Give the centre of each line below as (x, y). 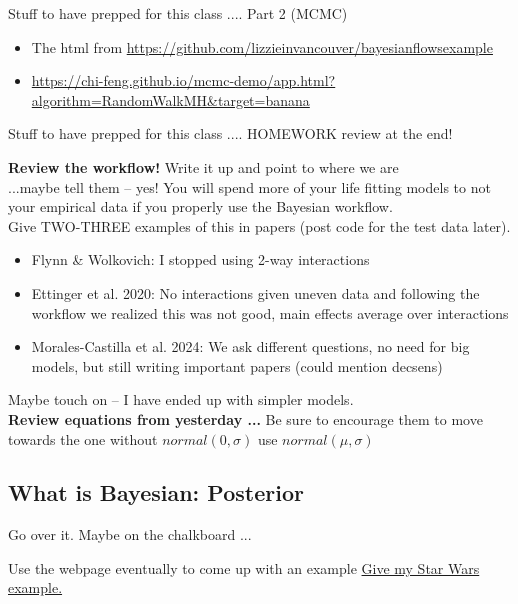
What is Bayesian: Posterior (156, 492)
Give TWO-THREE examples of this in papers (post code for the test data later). (259, 225)
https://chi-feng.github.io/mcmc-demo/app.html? (183, 80)
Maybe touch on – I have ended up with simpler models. (181, 399)
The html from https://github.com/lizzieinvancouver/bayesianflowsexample (262, 46)
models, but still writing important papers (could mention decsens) (237, 365)
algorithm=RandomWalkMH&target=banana (170, 99)
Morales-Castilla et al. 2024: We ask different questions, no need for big (250, 346)
